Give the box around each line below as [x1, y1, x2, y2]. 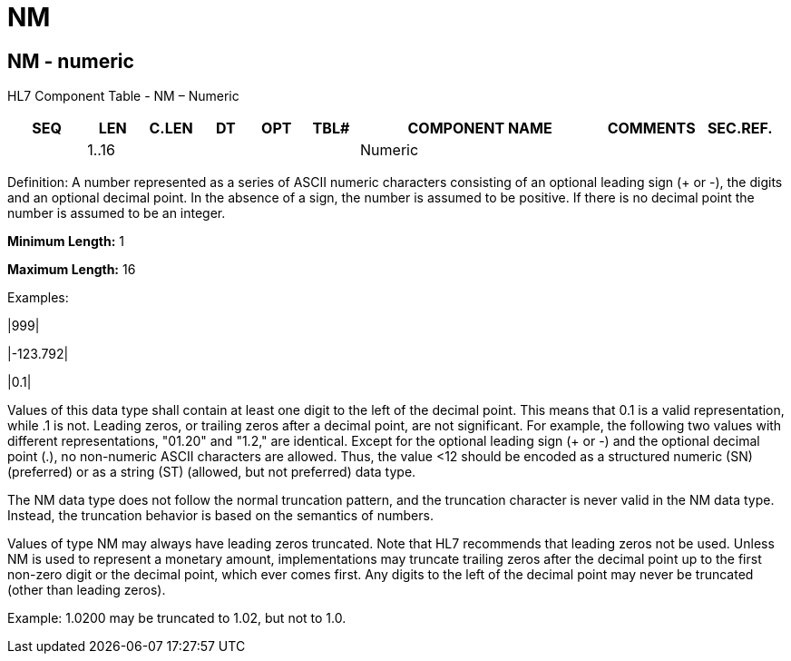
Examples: [7, 290, 69, 306]
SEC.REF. [707, 119, 773, 138]
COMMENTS [607, 119, 696, 138]
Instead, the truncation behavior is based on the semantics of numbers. [7, 508, 434, 524]
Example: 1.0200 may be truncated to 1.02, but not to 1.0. [7, 610, 347, 626]
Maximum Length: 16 [7, 261, 136, 278]
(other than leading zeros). [7, 582, 166, 598]
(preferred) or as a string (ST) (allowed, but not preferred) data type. [7, 464, 416, 480]
